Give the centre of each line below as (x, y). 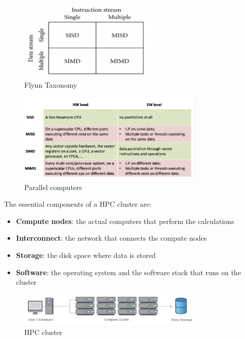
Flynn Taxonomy (51, 84)
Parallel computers (53, 187)
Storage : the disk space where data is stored (86, 255)
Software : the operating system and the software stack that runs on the (128, 272)
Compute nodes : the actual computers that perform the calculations (125, 221)
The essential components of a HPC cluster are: (78, 204)
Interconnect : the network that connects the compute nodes (111, 238)
